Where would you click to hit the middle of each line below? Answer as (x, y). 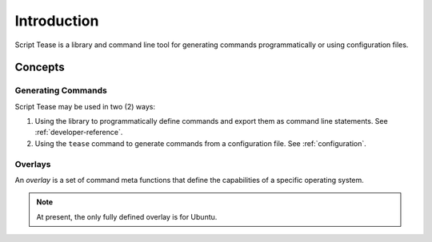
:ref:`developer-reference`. (79, 133)
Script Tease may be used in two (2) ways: (85, 106)
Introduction (57, 21)
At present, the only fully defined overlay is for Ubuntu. (127, 216)
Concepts (40, 67)
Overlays (33, 164)
